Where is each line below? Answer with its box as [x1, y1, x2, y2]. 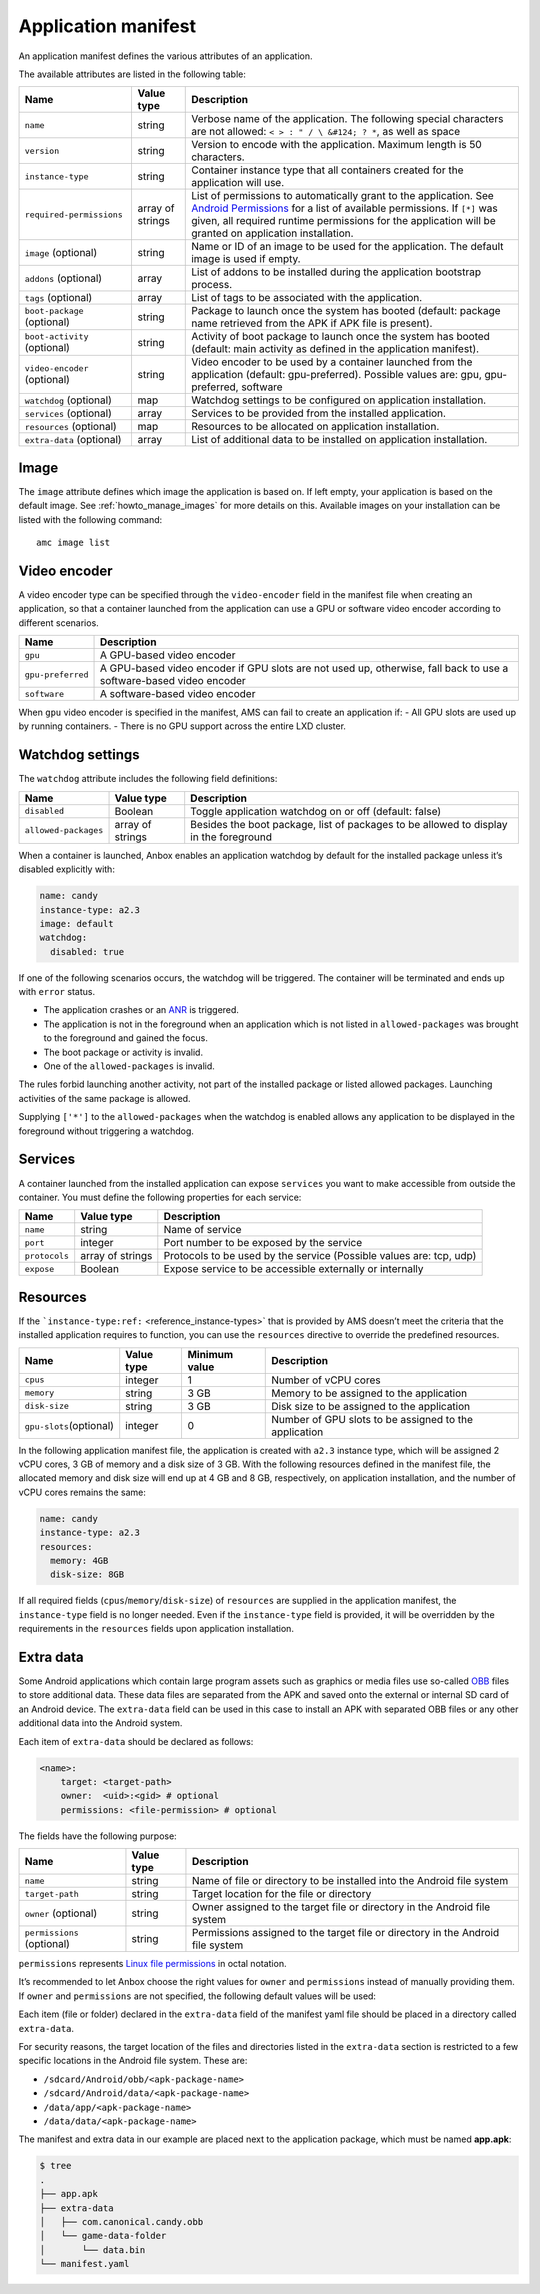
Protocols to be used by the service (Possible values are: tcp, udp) [163, 1249, 477, 1263]
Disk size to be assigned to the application [271, 1399, 471, 1413]
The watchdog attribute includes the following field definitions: [18, 773, 278, 785]
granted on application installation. [191, 226, 354, 240]
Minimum [187, 1347, 234, 1361]
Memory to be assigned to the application [271, 1386, 468, 1400]
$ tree [39, 2160, 72, 2172]
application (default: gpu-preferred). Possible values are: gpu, [191, 368, 482, 382]
